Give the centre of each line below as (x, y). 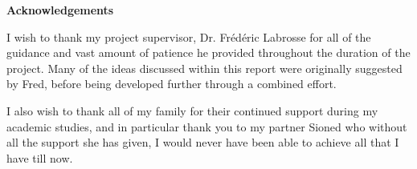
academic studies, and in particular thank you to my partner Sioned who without (207, 126)
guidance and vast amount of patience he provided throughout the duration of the (208, 52)
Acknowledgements (60, 10)
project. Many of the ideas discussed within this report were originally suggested (204, 68)
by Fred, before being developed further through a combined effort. (172, 84)
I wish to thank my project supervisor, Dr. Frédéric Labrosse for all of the (189, 36)
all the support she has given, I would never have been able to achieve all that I (203, 142)
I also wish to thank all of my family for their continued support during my (192, 110)
